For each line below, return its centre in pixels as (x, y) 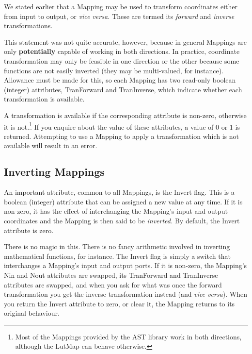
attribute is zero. (29, 230)
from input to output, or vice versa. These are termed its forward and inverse (119, 16)
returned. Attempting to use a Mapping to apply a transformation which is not (121, 136)
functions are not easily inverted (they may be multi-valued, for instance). (114, 70)
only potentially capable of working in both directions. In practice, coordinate (122, 51)
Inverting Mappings (54, 172)
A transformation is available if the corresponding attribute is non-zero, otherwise (125, 115)
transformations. (28, 25)
